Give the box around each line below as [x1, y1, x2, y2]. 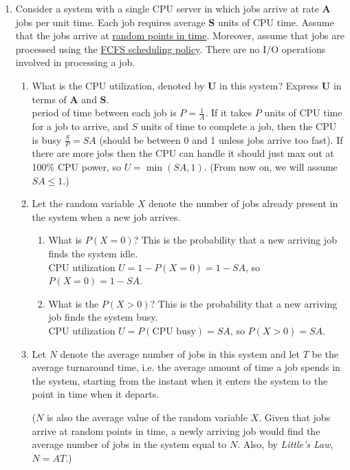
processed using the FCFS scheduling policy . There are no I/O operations [15, 41, 326, 56]
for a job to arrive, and [32, 118, 129, 133]
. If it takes [205, 105, 252, 120]
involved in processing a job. [15, 55, 135, 70]
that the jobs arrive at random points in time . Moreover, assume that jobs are [15, 28, 344, 43]
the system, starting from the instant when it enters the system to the [32, 373, 328, 387]
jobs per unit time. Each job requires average [15, 14, 206, 29]
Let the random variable [32, 196, 135, 211]
